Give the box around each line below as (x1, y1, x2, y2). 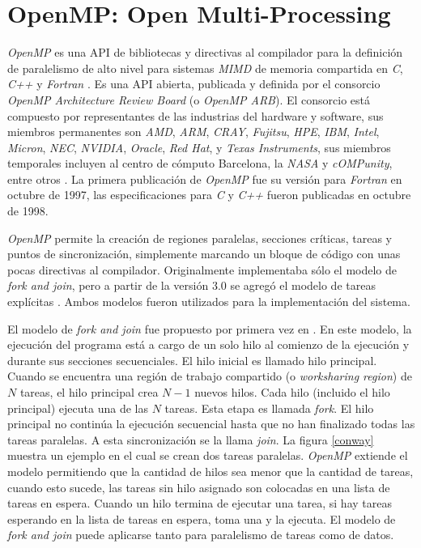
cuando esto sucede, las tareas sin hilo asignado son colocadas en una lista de (7, 478, 390, 495)
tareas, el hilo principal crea (19, 384, 159, 400)
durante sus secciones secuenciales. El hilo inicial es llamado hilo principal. (7, 351, 377, 368)
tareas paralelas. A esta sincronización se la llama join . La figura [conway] (7, 431, 374, 448)
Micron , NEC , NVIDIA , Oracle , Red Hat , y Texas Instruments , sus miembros (7, 138, 391, 155)
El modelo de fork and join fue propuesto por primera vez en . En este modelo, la (7, 320, 412, 337)
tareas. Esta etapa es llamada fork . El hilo (164, 399, 374, 416)
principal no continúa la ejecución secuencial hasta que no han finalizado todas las (7, 415, 415, 432)
